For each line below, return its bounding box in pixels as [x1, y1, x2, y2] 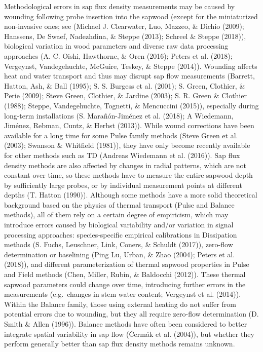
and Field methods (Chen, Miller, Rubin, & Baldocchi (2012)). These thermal [4, 269, 246, 280]
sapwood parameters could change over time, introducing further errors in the [4, 279, 246, 289]
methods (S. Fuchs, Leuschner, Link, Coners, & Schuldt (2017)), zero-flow [4, 239, 233, 250]
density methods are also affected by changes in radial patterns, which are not [4, 160, 247, 170]
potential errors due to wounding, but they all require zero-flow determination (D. [4, 308, 259, 319]
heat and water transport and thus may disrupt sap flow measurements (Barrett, [4, 70, 255, 81]
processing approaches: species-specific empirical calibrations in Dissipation [4, 229, 237, 240]
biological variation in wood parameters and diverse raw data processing [4, 41, 229, 51]
